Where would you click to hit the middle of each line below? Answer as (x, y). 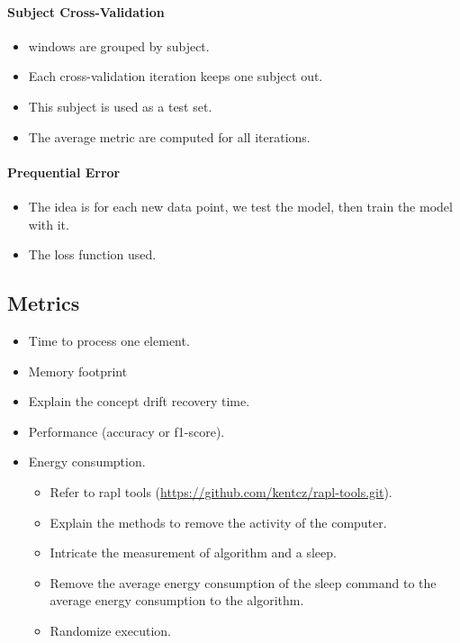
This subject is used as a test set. (120, 106)
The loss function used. (92, 254)
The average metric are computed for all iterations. (169, 136)
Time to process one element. (109, 340)
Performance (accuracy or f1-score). (126, 431)
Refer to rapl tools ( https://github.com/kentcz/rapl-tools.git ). (221, 491)
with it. (49, 224)
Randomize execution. (110, 630)
